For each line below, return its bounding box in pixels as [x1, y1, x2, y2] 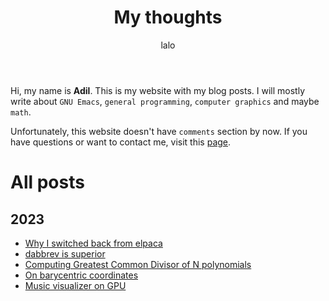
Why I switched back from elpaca [24, 237, 163, 249]
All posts [10, 171, 85, 194]
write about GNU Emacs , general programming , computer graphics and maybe [10, 95, 320, 107]
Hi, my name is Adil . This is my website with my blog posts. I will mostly [10, 84, 306, 96]
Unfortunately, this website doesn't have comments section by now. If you [10, 125, 308, 137]
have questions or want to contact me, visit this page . [10, 136, 232, 148]
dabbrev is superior [24, 247, 106, 260]
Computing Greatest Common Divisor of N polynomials [24, 258, 252, 270]
